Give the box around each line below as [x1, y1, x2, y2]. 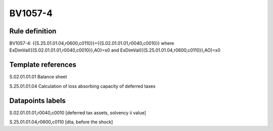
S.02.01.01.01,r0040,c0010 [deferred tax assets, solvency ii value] [9, 109, 146, 116]
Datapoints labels [9, 96, 66, 105]
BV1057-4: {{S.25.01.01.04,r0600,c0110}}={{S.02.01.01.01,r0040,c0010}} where [9, 40, 174, 47]
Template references [9, 61, 77, 69]
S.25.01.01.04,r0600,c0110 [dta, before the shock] [9, 119, 113, 125]
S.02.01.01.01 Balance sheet [9, 74, 67, 80]
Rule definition [9, 27, 57, 35]
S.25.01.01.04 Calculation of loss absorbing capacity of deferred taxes [9, 83, 156, 89]
